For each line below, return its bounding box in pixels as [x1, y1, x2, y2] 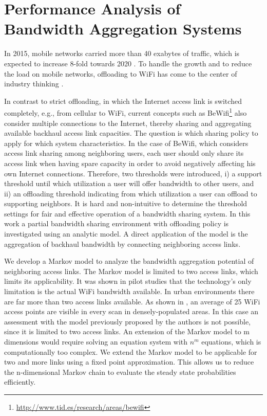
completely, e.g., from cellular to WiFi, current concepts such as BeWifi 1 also [4, 106, 247, 118]
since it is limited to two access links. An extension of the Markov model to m [4, 326, 250, 337]
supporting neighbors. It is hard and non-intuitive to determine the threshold [4, 198, 247, 209]
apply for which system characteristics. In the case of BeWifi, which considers [4, 137, 249, 148]
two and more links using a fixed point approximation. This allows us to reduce [4, 356, 254, 367]
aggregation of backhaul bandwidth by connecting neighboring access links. [4, 238, 241, 249]
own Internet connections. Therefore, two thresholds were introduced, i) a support [4, 168, 262, 178]
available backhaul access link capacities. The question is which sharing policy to [4, 128, 258, 138]
